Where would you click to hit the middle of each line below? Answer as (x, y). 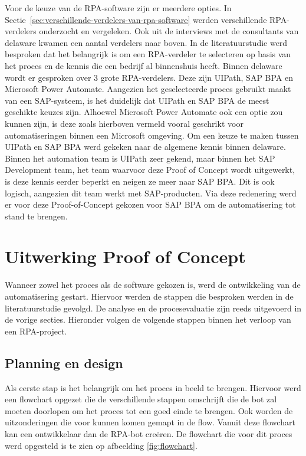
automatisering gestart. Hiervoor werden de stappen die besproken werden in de (149, 296)
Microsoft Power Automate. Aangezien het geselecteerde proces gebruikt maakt (148, 89)
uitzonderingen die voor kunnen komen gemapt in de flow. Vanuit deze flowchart (150, 422)
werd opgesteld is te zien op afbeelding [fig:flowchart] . (101, 445)
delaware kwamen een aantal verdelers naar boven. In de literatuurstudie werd (146, 42)
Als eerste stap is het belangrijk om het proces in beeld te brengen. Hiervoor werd (153, 387)
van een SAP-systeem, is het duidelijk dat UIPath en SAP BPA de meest (137, 100)
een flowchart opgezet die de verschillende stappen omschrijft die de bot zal (141, 399)
